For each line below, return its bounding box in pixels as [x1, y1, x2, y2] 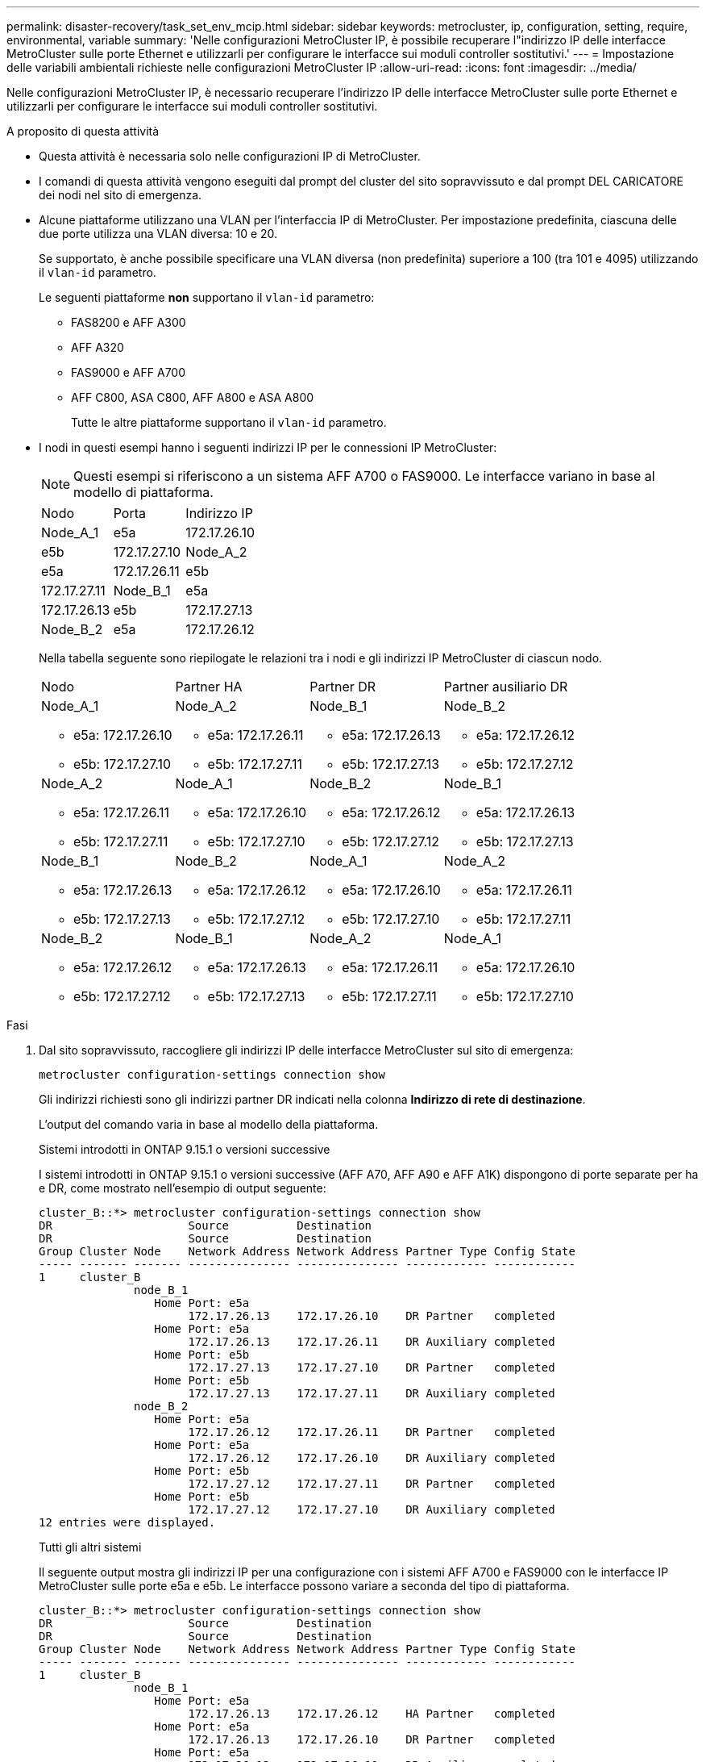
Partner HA [175, 678, 243, 695]
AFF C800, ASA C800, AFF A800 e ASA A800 [71, 390, 314, 404]
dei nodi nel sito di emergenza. [39, 188, 202, 202]
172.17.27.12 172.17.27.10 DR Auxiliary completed [188, 1503, 555, 1516]
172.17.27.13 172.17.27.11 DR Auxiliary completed [188, 1387, 555, 1400]
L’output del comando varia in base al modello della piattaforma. [39, 1117, 379, 1131]
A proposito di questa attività [6, 124, 160, 138]
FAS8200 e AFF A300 [71, 315, 186, 329]
